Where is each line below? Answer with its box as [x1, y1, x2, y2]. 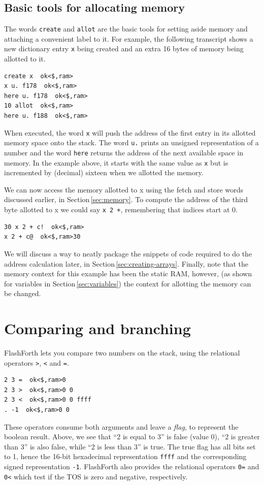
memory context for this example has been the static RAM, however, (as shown [4, 268, 252, 279]
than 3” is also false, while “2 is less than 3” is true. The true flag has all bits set [4, 441, 256, 451]
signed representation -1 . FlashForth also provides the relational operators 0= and [4, 461, 259, 472]
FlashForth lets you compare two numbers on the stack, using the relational [4, 347, 240, 358]
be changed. [4, 288, 41, 299]
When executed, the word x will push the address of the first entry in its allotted [4, 127, 256, 138]
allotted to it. [4, 53, 46, 64]
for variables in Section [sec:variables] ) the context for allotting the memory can [4, 278, 251, 288]
